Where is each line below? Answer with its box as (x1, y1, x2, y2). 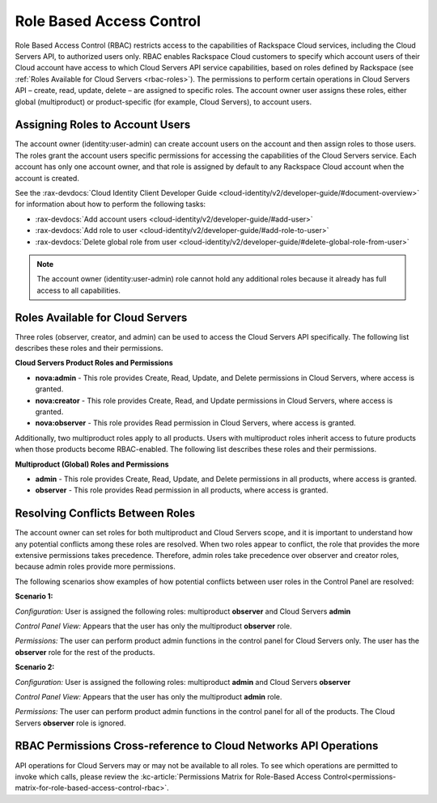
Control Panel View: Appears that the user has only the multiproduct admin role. (15, 691, 282, 701)
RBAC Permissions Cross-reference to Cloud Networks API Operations (15, 739, 379, 753)
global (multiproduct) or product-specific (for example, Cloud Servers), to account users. (15, 97, 312, 107)
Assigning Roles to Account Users (15, 118, 191, 132)
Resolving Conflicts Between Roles (15, 506, 196, 521)
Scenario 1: (15, 591, 53, 602)
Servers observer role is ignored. (15, 718, 126, 728)
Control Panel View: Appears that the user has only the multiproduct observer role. (15, 621, 292, 631)
